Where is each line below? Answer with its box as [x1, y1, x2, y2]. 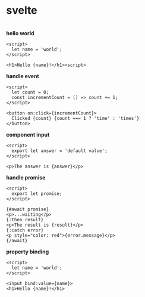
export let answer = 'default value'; [11, 147, 108, 154]
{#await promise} [6, 206, 49, 212]
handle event [6, 72, 40, 79]
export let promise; [11, 190, 62, 197]
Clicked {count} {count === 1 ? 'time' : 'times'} [11, 115, 140, 121]
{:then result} [6, 216, 44, 222]
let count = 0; [11, 89, 49, 95]
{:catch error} [6, 227, 44, 233]
